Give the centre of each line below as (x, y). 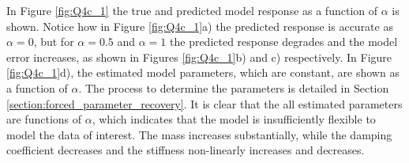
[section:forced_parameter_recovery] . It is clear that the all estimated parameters (204, 103)
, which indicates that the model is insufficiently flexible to (234, 119)
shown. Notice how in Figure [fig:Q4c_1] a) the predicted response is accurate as (200, 26)
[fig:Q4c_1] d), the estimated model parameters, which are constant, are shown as (203, 72)
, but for (54, 42)
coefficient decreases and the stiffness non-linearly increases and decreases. (186, 150)
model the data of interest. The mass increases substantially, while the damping (199, 134)
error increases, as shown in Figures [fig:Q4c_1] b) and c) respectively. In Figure (199, 57)
